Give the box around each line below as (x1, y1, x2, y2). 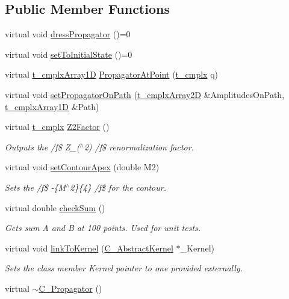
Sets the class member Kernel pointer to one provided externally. (5, 262, 243, 274)
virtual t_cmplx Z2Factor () (5, 120, 110, 133)
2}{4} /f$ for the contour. (70, 180, 166, 193)
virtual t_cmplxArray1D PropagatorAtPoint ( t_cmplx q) (5, 68, 218, 81)
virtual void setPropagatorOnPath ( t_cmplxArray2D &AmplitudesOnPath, (5, 88, 285, 100)
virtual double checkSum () (5, 201, 105, 214)
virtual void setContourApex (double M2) (5, 161, 160, 173)
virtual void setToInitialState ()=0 (5, 48, 132, 60)
